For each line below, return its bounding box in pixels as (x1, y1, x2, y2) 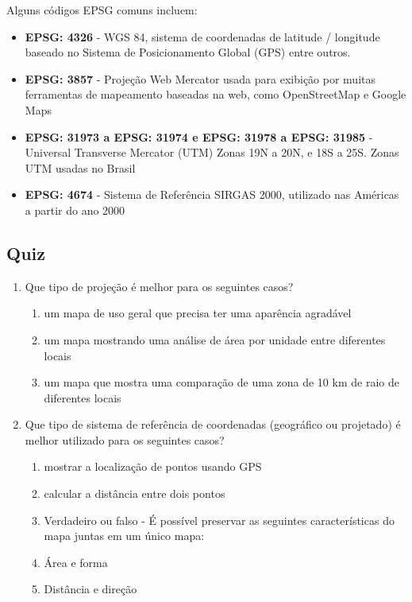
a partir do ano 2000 (25, 201, 125, 218)
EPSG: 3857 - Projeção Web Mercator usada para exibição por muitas (25, 70, 376, 87)
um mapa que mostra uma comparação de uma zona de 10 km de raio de (44, 374, 399, 390)
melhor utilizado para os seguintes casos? (25, 431, 225, 448)
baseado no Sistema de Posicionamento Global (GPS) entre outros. (25, 44, 351, 60)
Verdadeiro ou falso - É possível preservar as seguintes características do (44, 511, 395, 528)
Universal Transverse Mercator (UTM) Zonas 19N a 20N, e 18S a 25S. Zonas (25, 144, 399, 161)
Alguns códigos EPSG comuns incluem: (6, 2, 198, 17)
